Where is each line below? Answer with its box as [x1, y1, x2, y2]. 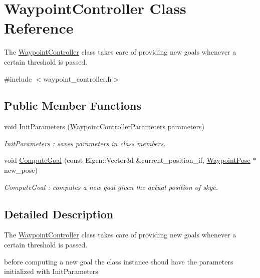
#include [4, 73, 32, 84]
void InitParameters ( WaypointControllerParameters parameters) [4, 121, 204, 132]
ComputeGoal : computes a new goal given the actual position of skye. [4, 181, 218, 192]
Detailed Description [4, 206, 114, 221]
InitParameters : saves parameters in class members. [4, 138, 166, 148]
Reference [4, 18, 74, 38]
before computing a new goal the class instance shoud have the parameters [4, 256, 233, 266]
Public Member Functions [4, 98, 141, 113]
